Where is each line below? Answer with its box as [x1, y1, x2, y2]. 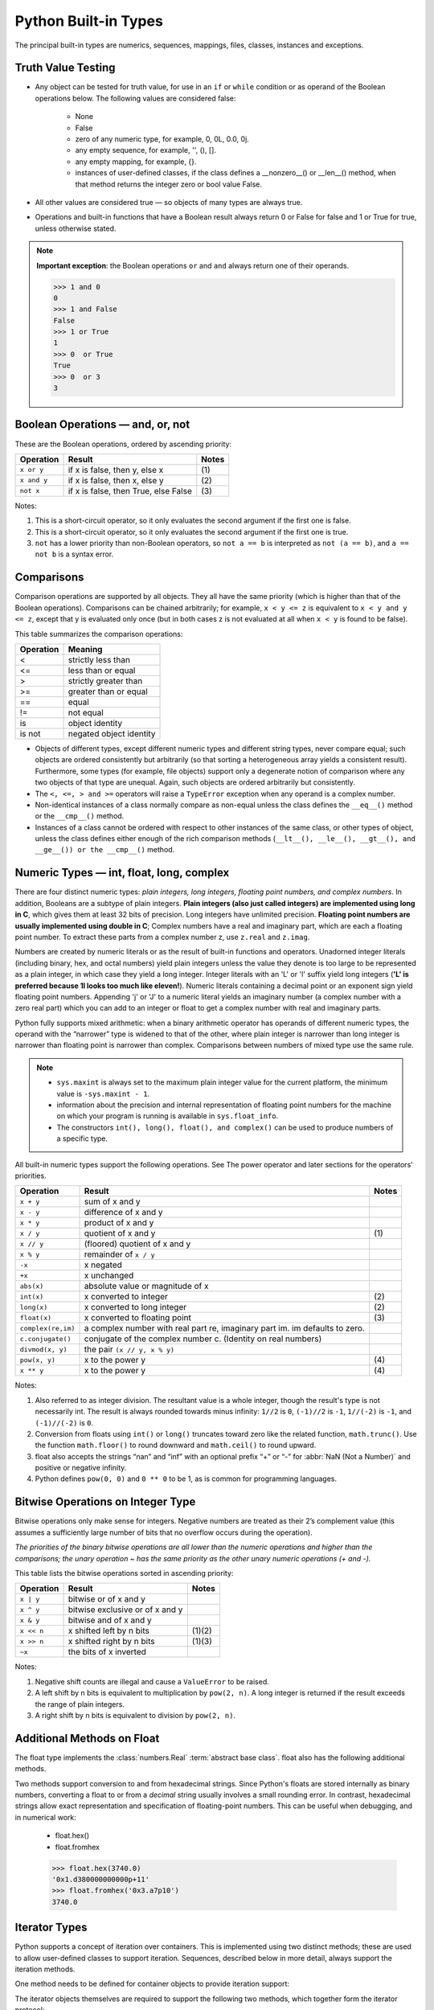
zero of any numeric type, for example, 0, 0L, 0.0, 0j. [75, 134, 249, 144]
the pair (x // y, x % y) [84, 1343, 175, 1355]
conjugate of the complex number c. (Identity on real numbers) [84, 1333, 322, 1344]
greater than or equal [68, 686, 148, 697]
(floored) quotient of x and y [84, 1238, 191, 1249]
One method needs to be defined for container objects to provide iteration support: [14, 1979, 289, 1989]
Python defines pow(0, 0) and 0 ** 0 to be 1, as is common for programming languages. [35, 1474, 338, 1483]
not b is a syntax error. [35, 549, 114, 559]
